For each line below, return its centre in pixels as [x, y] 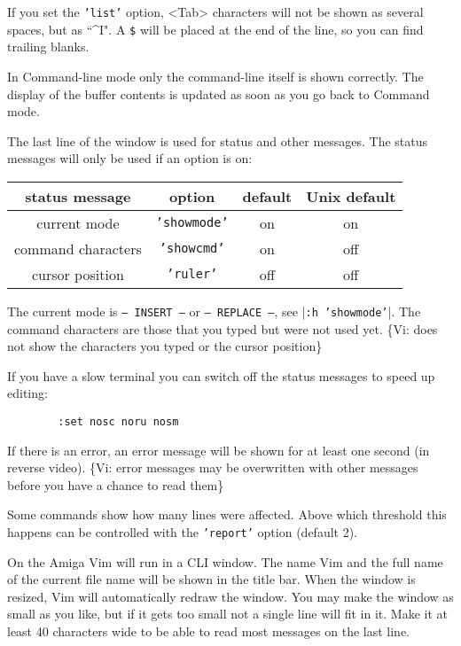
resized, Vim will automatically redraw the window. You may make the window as [230, 596]
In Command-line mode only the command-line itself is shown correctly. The [215, 76]
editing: [27, 393]
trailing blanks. [48, 47]
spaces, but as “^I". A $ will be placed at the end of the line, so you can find [215, 29]
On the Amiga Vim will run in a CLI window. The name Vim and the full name [225, 561]
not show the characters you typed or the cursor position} [165, 346]
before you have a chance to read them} [116, 484]
